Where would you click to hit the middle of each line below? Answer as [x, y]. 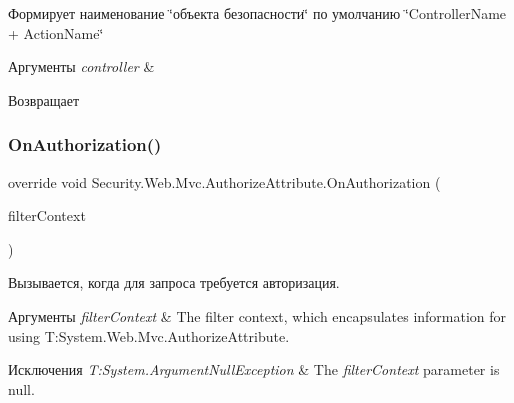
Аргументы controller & [81, 66]
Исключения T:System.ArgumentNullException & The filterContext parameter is [254, 369]
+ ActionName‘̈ [56, 32]
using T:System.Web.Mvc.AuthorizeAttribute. [149, 335]
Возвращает [44, 99]
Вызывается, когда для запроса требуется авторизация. [174, 282]
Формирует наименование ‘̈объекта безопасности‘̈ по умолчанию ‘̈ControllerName [257, 13]
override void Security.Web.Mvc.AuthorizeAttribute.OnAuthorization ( [224, 181]
